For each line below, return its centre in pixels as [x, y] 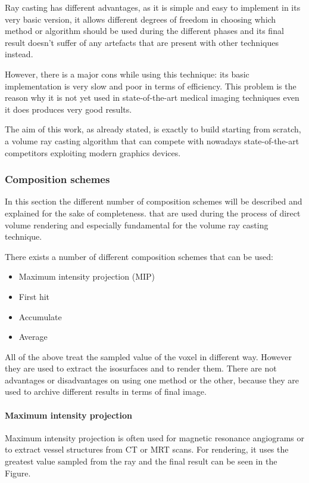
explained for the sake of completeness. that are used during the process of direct [153, 213]
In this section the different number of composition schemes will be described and [154, 201]
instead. [19, 54]
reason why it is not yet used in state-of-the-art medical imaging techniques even [152, 97]
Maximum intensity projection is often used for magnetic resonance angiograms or [155, 437]
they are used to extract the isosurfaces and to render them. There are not [141, 368]
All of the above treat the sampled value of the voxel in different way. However [148, 356]
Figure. [18, 473]
